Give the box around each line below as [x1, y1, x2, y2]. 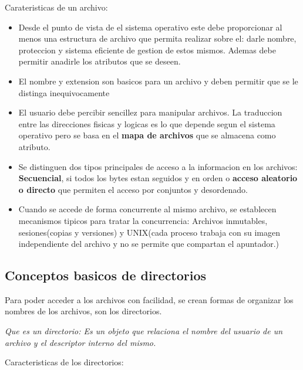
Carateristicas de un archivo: [5, 1, 108, 13]
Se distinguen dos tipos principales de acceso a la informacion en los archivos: [18, 160, 298, 172]
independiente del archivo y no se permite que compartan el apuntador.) [18, 237, 279, 250]
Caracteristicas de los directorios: [5, 356, 124, 368]
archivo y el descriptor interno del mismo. [5, 336, 156, 348]
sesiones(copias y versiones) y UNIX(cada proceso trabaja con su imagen [18, 226, 280, 238]
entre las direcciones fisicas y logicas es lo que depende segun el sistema [18, 117, 275, 130]
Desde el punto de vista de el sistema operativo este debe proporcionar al [18, 21, 282, 33]
